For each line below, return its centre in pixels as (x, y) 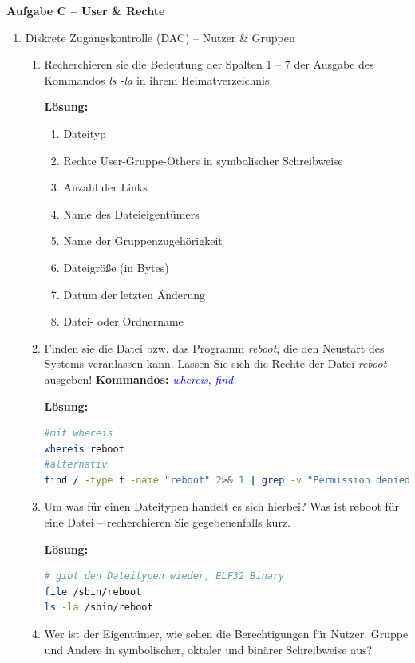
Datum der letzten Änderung (134, 294)
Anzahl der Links (105, 187)
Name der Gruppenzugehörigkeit (143, 241)
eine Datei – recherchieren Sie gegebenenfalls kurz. (167, 522)
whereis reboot (84, 449)
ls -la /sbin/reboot (99, 608)
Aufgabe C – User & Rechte (86, 10)
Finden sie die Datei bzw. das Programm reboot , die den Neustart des (214, 347)
